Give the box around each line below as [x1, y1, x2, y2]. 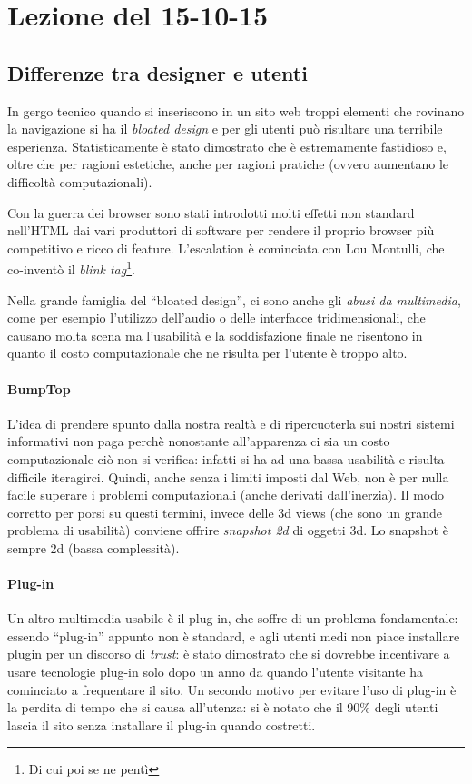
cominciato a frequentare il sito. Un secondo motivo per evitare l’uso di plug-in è [7, 680, 457, 699]
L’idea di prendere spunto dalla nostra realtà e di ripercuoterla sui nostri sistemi [7, 413, 455, 432]
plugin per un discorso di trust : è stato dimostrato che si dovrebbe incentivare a [7, 644, 450, 663]
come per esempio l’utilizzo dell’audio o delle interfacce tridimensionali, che [7, 308, 426, 327]
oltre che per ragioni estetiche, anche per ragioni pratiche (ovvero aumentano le [7, 154, 449, 174]
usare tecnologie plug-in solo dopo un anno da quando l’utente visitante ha [7, 662, 424, 681]
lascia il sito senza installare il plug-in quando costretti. [7, 715, 316, 734]
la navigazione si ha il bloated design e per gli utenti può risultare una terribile [7, 119, 443, 138]
